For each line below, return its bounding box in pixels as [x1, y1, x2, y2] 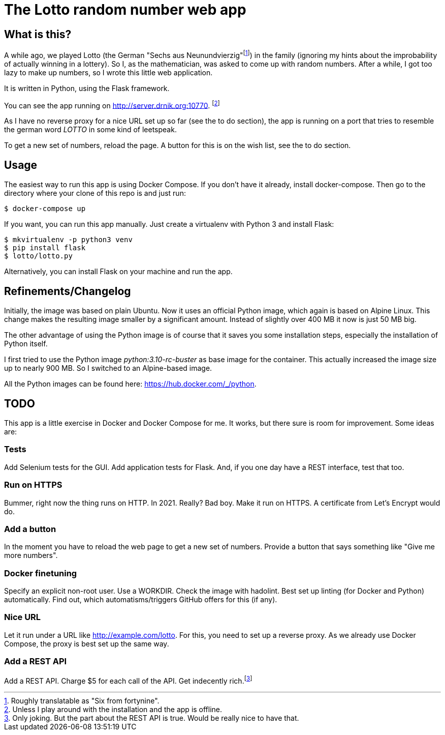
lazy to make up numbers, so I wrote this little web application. [4, 68, 213, 77]
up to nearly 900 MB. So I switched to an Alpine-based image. [4, 364, 212, 373]
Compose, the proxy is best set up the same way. [4, 639, 169, 648]
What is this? [4, 27, 72, 41]
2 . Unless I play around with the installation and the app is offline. [4, 705, 222, 714]
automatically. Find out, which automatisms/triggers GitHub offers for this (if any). [4, 595, 277, 604]
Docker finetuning [4, 568, 77, 578]
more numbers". [4, 551, 58, 560]
